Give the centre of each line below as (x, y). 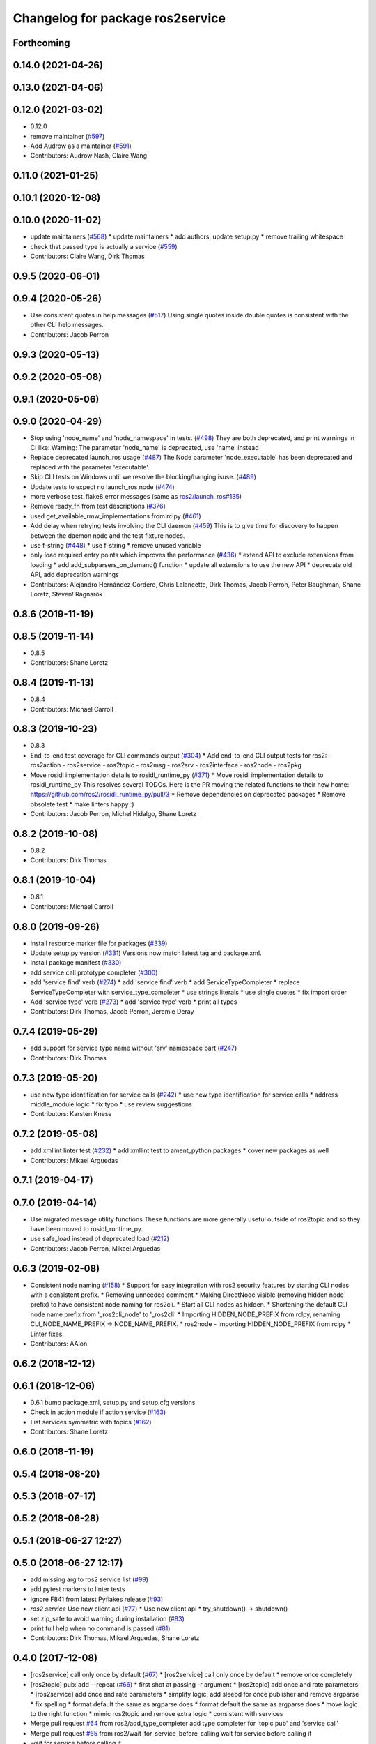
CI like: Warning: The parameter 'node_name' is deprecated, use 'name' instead (144, 448)
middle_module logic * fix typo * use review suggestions (111, 1104)
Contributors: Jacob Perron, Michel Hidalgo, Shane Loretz (113, 814)
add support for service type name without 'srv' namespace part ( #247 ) (134, 1048)
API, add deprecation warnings (75, 575)
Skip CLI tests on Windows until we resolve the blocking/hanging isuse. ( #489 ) (143, 477)
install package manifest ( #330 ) (76, 963)
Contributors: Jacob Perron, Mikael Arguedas (95, 1248)
